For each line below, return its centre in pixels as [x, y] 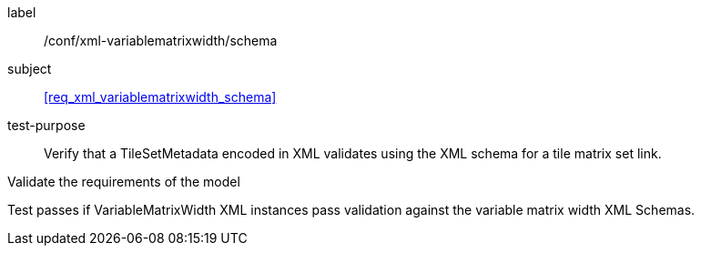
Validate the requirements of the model [124, 182]
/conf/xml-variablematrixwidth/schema [161, 40]
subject [30, 69]
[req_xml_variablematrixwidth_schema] [160, 97]
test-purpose [46, 125]
